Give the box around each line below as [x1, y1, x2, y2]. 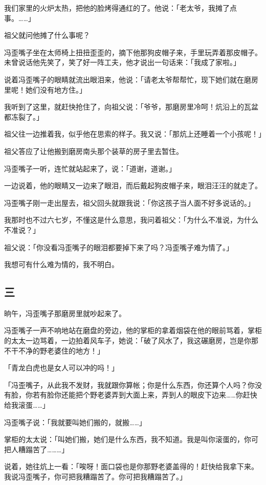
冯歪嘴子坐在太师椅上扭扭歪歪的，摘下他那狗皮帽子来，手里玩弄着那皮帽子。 [4, 47, 262, 57]
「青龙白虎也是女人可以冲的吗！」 [4, 362, 119, 373]
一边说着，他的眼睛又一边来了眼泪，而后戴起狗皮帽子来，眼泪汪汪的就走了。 [4, 180, 262, 191]
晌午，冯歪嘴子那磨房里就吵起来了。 [4, 307, 126, 318]
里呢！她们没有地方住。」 [4, 84, 86, 95]
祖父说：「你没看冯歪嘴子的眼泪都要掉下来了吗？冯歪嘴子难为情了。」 [4, 241, 233, 252]
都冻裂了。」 [4, 111, 43, 122]
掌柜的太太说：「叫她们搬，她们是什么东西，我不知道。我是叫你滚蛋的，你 [4, 434, 251, 445]
